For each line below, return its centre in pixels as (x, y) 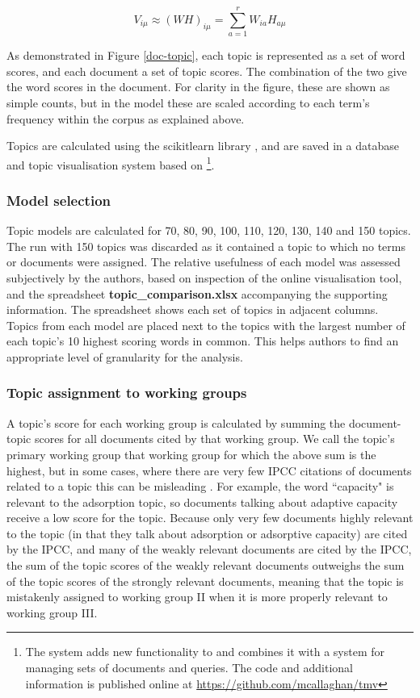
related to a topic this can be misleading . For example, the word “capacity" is (200, 486)
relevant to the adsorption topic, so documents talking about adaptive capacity (202, 502)
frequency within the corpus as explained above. (126, 118)
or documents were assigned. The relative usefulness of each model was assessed (204, 262)
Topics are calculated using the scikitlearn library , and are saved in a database (203, 146)
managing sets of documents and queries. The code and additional (189, 668)
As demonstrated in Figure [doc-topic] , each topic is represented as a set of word (206, 55)
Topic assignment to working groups (127, 393)
